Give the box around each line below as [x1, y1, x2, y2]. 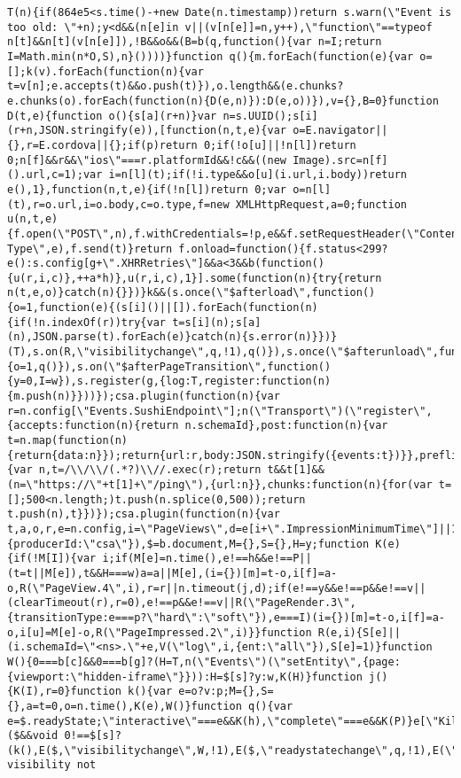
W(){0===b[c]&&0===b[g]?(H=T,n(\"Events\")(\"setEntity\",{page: [7, 655, 401, 668]
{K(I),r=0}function [7, 685, 121, 698]
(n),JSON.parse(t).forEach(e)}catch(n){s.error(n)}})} [7, 331, 338, 344]
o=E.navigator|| [293, 124, 388, 137]
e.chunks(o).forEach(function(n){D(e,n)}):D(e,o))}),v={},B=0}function [7, 94, 439, 107]
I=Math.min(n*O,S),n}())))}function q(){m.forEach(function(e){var [7, 50, 414, 63]
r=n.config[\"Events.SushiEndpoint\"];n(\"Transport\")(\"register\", [7, 404, 433, 417]
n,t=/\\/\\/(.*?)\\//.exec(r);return [38, 463, 262, 477]
